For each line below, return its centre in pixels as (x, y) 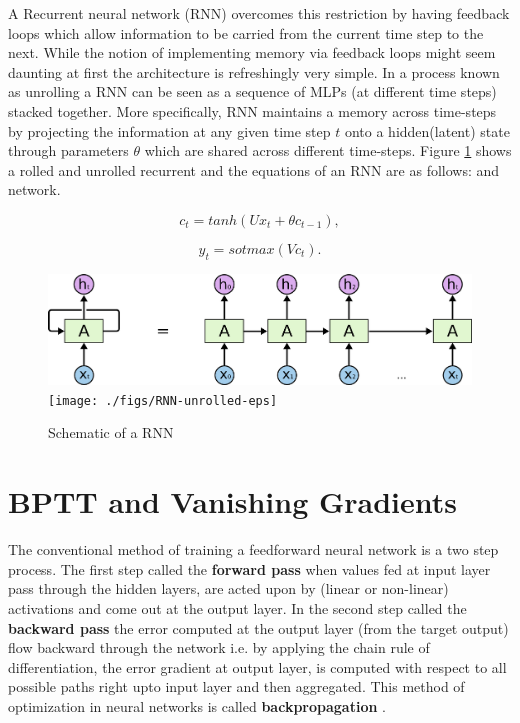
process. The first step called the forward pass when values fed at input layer (249, 568)
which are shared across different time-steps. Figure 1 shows (328, 150)
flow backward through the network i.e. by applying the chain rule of (219, 647)
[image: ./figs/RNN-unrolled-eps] (163, 400)
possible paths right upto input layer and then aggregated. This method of (236, 686)
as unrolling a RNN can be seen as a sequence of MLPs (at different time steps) (252, 91)
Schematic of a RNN (111, 432)
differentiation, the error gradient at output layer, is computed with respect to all (257, 666)
